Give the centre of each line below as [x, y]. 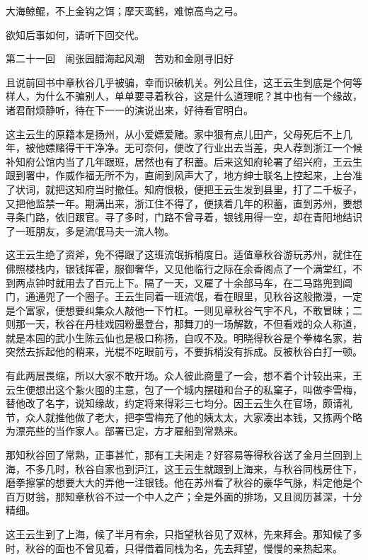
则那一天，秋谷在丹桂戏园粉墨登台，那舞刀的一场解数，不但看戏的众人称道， [184, 324]
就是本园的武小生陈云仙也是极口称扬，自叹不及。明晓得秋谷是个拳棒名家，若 [184, 337]
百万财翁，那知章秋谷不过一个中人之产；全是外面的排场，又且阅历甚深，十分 [184, 496]
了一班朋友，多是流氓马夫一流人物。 [90, 230]
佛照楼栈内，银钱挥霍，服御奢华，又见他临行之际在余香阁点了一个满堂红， [179, 268]
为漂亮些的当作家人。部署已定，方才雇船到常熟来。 [125, 431]
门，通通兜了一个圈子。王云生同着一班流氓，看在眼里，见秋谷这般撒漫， [174, 296]
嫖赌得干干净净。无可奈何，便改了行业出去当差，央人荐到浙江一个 [199, 148]
